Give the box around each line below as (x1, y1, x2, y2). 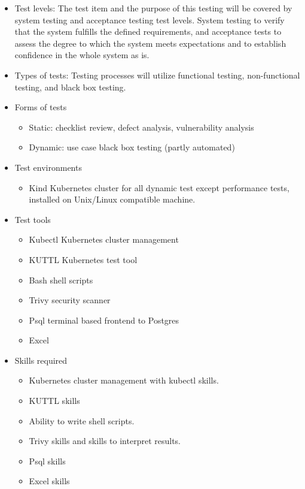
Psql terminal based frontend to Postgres (29, 313, 179, 326)
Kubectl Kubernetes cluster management (29, 233, 179, 246)
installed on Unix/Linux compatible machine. (29, 193, 196, 206)
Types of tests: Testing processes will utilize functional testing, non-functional (14, 68, 300, 81)
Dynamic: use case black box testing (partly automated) (29, 141, 235, 153)
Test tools (14, 213, 51, 225)
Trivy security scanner (29, 294, 111, 306)
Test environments (14, 161, 82, 173)
